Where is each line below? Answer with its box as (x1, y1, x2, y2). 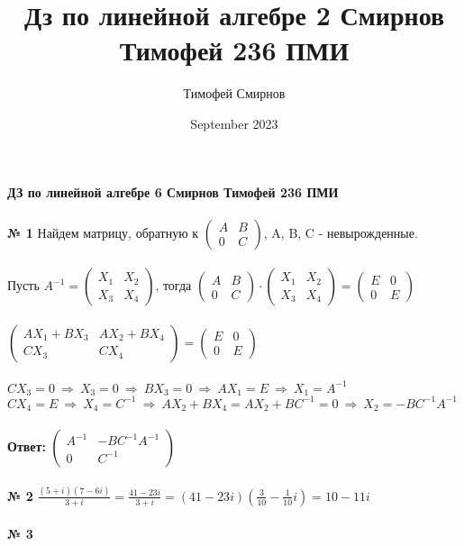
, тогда (155, 276, 192, 295)
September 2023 (190, 114, 278, 132)
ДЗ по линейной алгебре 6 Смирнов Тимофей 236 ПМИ (7, 182, 339, 201)
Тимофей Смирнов (183, 84, 286, 103)
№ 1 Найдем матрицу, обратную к (7, 223, 199, 241)
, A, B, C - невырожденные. (263, 223, 418, 241)
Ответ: (7, 436, 46, 455)
